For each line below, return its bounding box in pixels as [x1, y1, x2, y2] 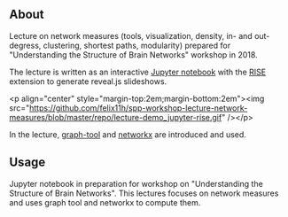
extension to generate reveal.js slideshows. [9, 75, 167, 87]
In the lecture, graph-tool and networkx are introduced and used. [9, 128, 246, 140]
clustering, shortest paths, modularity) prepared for [43, 40, 231, 50]
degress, [9, 40, 42, 50]
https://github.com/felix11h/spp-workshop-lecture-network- [29, 102, 248, 113]
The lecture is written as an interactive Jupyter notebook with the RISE [9, 66, 267, 77]
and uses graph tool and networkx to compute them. [9, 197, 201, 207]
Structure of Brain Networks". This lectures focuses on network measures [9, 188, 279, 198]
